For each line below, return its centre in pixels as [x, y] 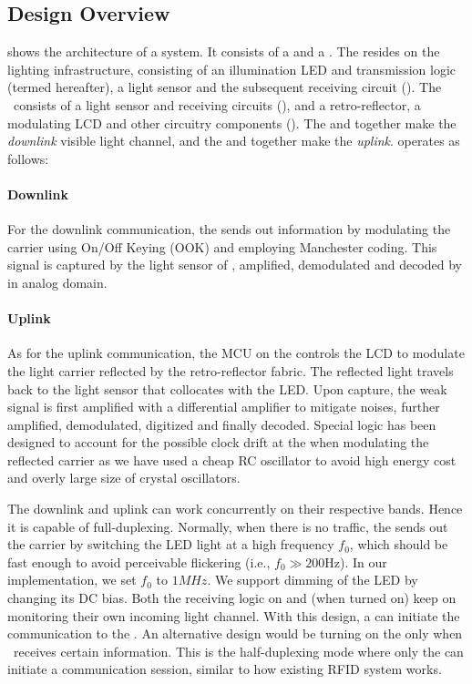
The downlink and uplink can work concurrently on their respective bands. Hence [235, 509]
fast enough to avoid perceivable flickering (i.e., [139, 561]
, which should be [399, 544]
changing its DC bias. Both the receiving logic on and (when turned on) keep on [232, 598]
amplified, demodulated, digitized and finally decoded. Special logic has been [222, 424]
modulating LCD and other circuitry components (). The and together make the [232, 123]
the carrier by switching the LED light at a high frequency [171, 544]
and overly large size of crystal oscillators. [124, 478]
